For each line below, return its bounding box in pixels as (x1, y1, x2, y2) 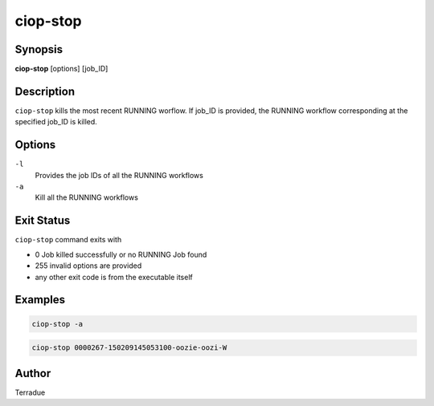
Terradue (14, 388, 46, 397)
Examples (14, 293, 66, 307)
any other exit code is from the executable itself (35, 272, 193, 282)
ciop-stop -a (31, 319, 84, 328)
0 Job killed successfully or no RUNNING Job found (35, 250, 207, 259)
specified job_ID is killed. (14, 117, 98, 127)
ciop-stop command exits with (14, 235, 122, 245)
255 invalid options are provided (35, 261, 142, 270)
